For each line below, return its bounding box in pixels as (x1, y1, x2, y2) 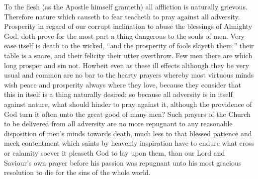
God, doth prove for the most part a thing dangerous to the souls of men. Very (4, 30, 245, 41)
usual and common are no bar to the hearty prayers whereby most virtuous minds (4, 70, 254, 80)
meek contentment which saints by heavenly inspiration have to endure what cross (4, 138, 255, 148)
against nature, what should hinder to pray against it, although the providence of (4, 98, 252, 109)
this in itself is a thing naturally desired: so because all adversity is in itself (4, 89, 233, 99)
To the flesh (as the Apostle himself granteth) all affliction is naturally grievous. (4, 1, 248, 11)
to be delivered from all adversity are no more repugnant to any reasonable (4, 118, 233, 129)
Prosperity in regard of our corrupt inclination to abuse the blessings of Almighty (4, 21, 253, 31)
